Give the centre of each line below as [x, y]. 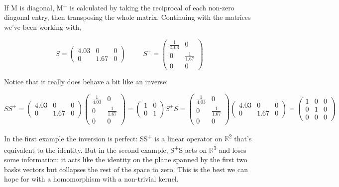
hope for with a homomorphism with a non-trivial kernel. [91, 179]
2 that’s [240, 137]
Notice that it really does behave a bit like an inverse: [86, 82]
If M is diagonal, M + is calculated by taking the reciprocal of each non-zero [119, 7]
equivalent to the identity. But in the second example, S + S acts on [106, 149]
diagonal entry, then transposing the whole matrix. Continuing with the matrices [127, 17]
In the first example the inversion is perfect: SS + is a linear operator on [113, 137]
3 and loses [230, 149]
